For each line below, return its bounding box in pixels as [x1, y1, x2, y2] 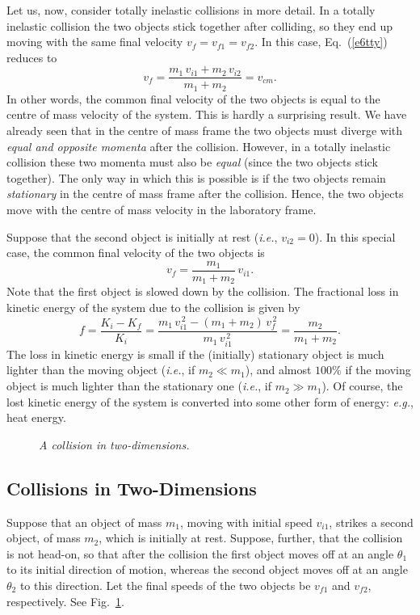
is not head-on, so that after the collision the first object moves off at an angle [6, 545, 394, 562]
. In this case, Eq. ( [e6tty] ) [254, 33, 388, 50]
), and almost [245, 361, 312, 378]
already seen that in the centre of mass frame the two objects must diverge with [6, 122, 403, 139]
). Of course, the [321, 377, 403, 394]
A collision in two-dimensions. [39, 436, 190, 453]
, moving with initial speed [180, 513, 313, 530]
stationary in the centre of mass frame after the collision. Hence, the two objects [6, 185, 404, 202]
